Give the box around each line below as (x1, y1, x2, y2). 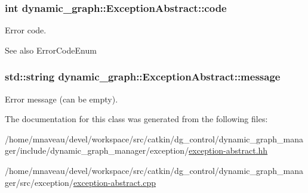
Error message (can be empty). (5, 92, 118, 105)
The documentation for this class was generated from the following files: (5, 113, 268, 125)
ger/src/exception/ (5, 176, 73, 188)
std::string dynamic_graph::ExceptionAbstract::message (5, 69, 281, 84)
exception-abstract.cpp (73, 176, 156, 188)
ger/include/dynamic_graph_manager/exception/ (5, 144, 189, 157)
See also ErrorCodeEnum (5, 43, 97, 56)
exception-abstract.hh (189, 144, 268, 157)
